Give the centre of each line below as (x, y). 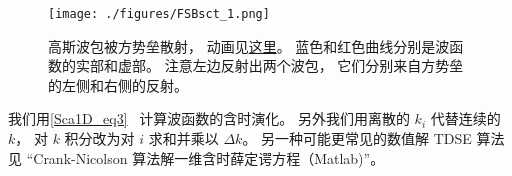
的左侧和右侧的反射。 (118, 84)
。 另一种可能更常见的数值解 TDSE (357, 138)
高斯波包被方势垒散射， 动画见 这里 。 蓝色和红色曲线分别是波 (249, 45)
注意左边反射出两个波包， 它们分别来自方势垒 (314, 65)
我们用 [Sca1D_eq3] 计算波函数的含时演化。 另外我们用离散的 (209, 118)
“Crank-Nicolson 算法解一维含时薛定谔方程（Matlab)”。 (205, 157)
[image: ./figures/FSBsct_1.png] (159, 14)
